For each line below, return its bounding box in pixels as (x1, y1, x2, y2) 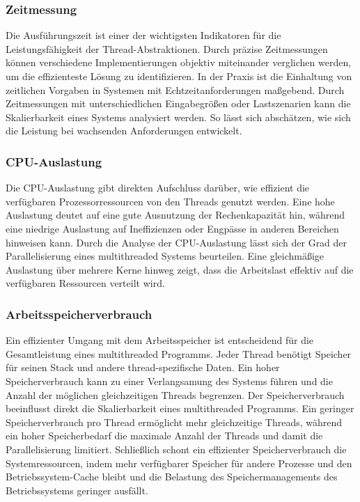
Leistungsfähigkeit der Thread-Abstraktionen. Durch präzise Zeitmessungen (6, 41, 328, 56)
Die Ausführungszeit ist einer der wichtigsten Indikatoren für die (6, 28, 281, 42)
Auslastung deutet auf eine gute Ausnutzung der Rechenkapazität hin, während (6, 207, 345, 222)
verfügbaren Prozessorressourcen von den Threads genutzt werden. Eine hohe (6, 194, 335, 208)
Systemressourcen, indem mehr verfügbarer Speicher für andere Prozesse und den (6, 455, 352, 470)
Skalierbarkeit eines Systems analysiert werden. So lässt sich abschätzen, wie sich (6, 109, 351, 124)
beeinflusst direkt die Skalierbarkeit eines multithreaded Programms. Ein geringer (6, 401, 354, 416)
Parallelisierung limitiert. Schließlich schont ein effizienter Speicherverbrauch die (6, 441, 347, 456)
